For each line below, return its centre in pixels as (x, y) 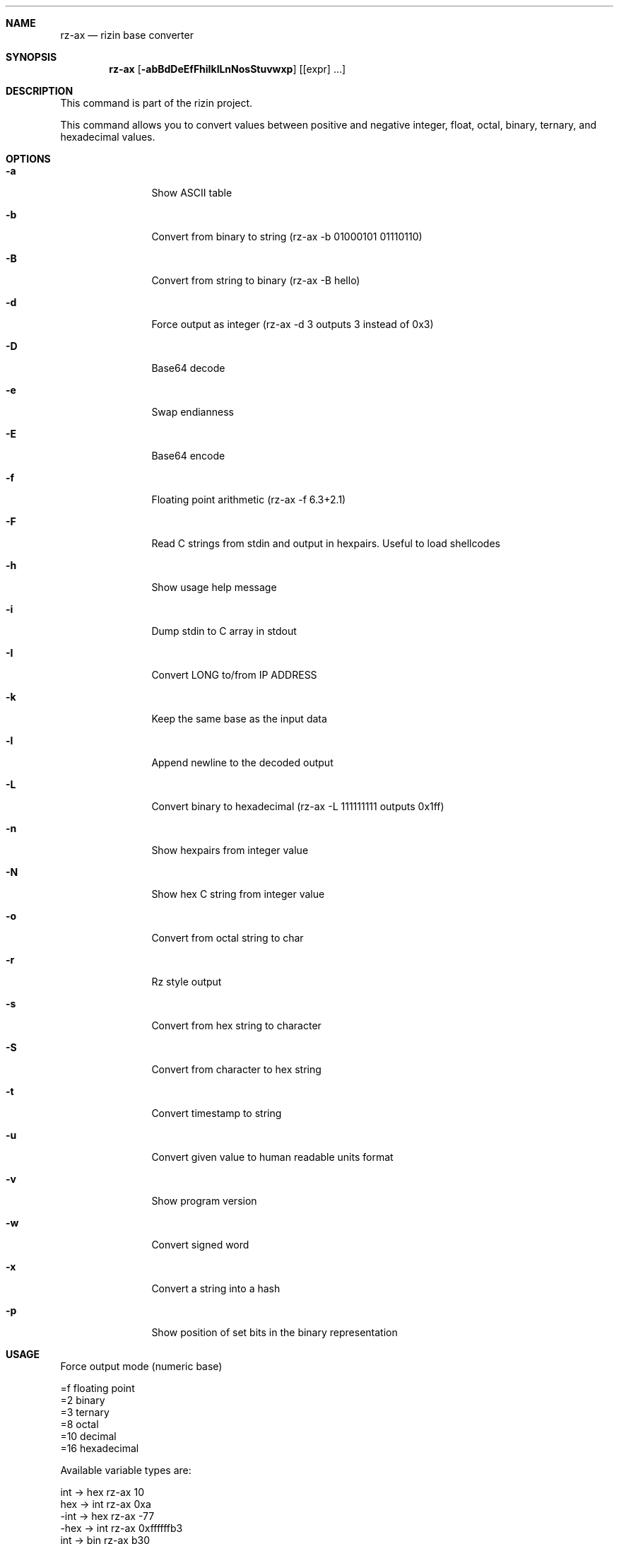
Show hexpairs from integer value (230, 850)
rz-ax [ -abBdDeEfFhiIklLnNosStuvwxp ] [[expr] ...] (228, 69)
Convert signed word (200, 1245)
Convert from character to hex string (236, 1069)
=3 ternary (85, 1412)
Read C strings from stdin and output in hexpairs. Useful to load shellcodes (326, 543)
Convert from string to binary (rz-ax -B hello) (256, 280)
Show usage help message (214, 587)
